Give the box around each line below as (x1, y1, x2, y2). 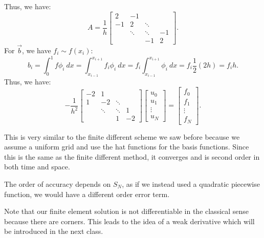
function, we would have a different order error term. (4, 188, 170, 199)
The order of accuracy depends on (4, 178, 111, 189)
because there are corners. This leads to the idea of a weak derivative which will (4, 215, 255, 226)
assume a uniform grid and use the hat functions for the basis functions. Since (4, 141, 249, 152)
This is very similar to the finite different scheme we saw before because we (4, 131, 240, 142)
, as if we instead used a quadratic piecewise (122, 178, 260, 189)
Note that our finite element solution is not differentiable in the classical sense (4, 206, 249, 217)
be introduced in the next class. (4, 226, 103, 236)
